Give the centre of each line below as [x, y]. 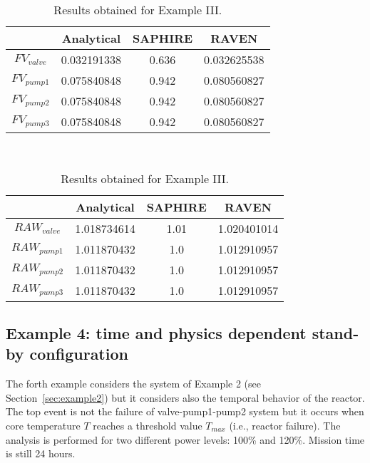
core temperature [43, 425]
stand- [335, 332]
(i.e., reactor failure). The [285, 425]
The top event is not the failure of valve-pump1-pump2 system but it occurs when [185, 411]
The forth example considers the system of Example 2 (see [133, 384]
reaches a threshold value [148, 425]
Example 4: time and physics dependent [156, 332]
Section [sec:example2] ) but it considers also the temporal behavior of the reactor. [185, 397]
